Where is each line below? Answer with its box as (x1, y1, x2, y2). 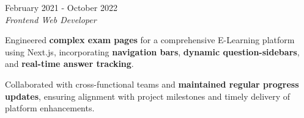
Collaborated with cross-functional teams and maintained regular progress (5, 77, 299, 90)
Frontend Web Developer (5, 13, 97, 26)
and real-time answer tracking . (5, 57, 134, 70)
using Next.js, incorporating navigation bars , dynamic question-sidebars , (5, 45, 300, 58)
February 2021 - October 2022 (5, 1, 117, 13)
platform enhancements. (5, 102, 95, 114)
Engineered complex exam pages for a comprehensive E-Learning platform (5, 33, 295, 46)
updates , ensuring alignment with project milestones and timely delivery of (5, 89, 291, 102)
